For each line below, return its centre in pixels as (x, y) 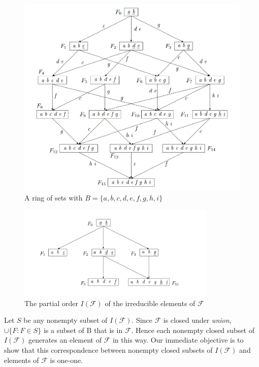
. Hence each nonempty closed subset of (193, 330)
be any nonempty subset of (66, 320)
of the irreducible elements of (150, 303)
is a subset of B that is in (83, 330)
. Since (142, 320)
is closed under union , (197, 320)
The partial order (51, 303)
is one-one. (67, 360)
